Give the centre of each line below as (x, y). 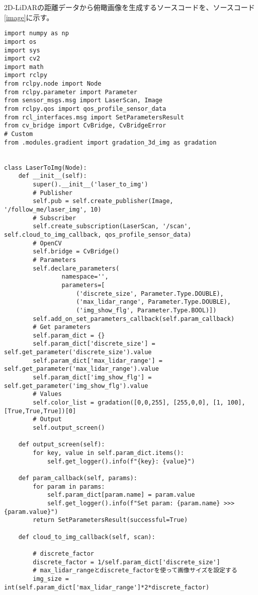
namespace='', (85, 277)
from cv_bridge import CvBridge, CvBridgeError (85, 126)
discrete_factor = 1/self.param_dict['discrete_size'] (126, 562)
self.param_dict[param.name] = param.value (121, 495)
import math (24, 67)
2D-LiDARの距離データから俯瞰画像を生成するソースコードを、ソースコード (130, 7)
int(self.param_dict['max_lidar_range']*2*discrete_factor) (107, 587)
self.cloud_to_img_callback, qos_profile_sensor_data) (98, 235)
